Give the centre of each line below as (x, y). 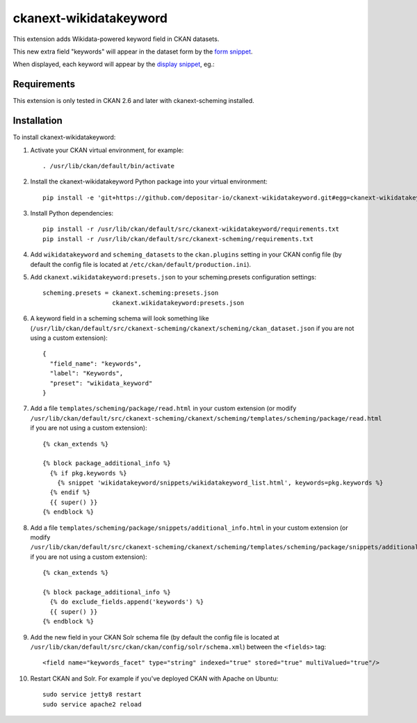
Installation (38, 121)
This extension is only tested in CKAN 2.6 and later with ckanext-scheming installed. (134, 101)
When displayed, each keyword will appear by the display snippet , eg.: (114, 64)
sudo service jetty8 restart (92, 694)
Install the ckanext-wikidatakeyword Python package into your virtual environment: (149, 181)
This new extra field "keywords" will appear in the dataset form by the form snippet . (133, 51)
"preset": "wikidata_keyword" (101, 383)
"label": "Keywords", (87, 373)
